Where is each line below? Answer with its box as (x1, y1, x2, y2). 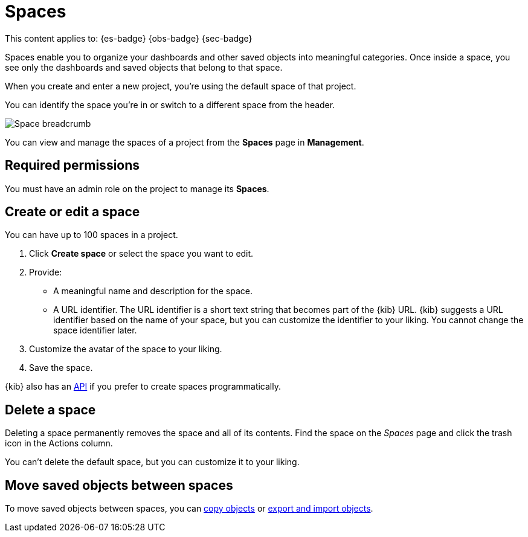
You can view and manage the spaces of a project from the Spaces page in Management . (5, 137, 364, 147)
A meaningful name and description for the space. (53, 286, 253, 297)
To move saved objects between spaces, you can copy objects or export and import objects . (5, 503, 373, 514)
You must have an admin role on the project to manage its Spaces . (5, 183, 269, 194)
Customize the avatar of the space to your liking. (29, 344, 222, 355)
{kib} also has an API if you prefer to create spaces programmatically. (5, 381, 281, 392)
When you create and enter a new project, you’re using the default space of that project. (5, 80, 356, 91)
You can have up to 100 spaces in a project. (5, 230, 178, 240)
